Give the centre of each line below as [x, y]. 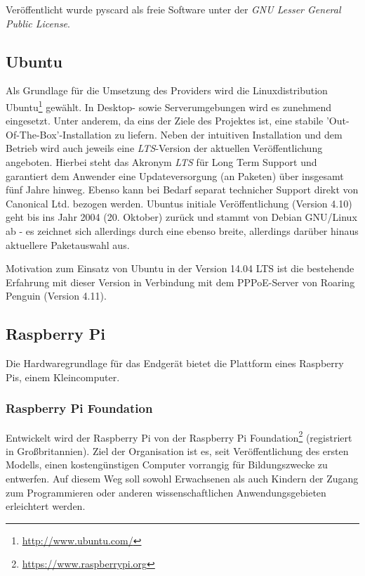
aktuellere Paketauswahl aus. [68, 244]
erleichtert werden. [46, 506]
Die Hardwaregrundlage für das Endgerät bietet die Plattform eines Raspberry [175, 363]
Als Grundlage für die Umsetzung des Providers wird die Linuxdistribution [167, 90]
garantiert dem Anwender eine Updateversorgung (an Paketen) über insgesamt [175, 175]
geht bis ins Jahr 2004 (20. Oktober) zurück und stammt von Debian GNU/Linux [181, 217]
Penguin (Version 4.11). [56, 296]
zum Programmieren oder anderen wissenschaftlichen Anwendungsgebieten [166, 492]
